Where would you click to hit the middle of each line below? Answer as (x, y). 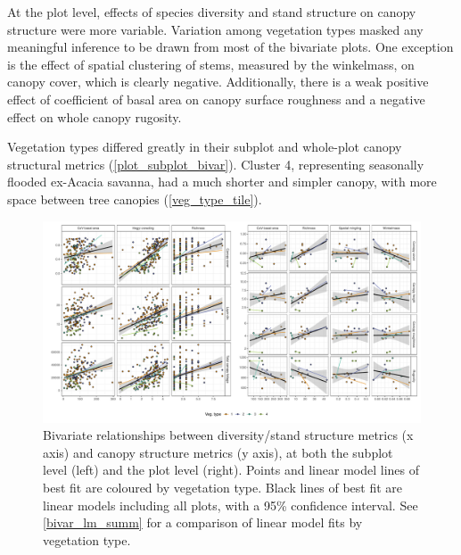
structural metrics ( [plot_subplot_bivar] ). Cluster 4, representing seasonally (216, 164)
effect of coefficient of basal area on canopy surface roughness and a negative (216, 99)
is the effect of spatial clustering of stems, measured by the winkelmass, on (211, 64)
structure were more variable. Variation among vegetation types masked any (215, 29)
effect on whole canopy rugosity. (95, 116)
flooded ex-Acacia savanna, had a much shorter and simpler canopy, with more (222, 182)
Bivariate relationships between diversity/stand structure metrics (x (228, 435)
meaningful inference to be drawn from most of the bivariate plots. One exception (230, 47)
